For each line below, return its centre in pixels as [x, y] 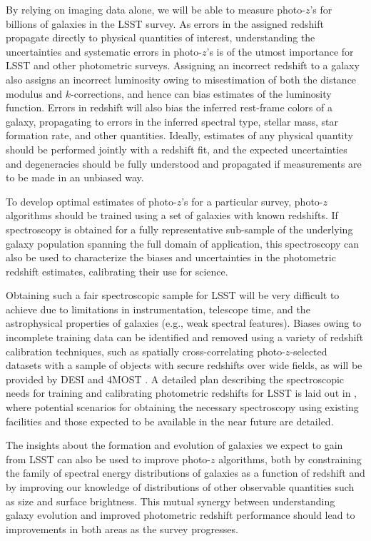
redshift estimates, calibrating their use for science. [117, 271]
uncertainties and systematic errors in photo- [104, 51]
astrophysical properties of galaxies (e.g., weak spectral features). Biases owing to [184, 323]
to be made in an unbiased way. [75, 177]
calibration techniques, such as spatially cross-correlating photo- [146, 351]
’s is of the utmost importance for [280, 51]
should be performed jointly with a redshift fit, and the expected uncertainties [177, 149]
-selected [309, 351]
